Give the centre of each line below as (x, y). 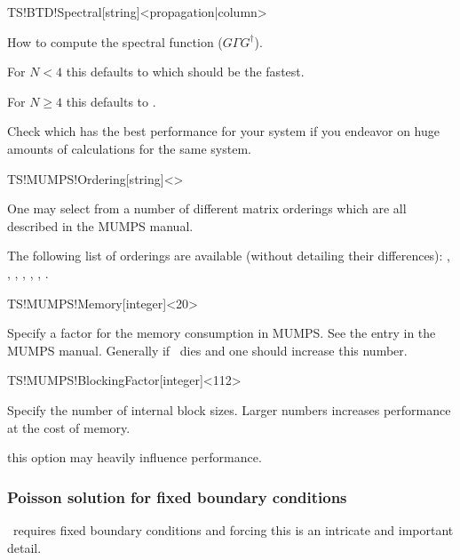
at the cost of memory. (69, 427)
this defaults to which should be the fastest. (185, 72)
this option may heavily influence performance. (135, 457)
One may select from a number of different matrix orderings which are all (207, 208)
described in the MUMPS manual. (100, 225)
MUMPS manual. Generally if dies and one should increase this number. (207, 350)
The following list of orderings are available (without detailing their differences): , (229, 256)
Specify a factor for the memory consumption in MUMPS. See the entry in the (222, 333)
